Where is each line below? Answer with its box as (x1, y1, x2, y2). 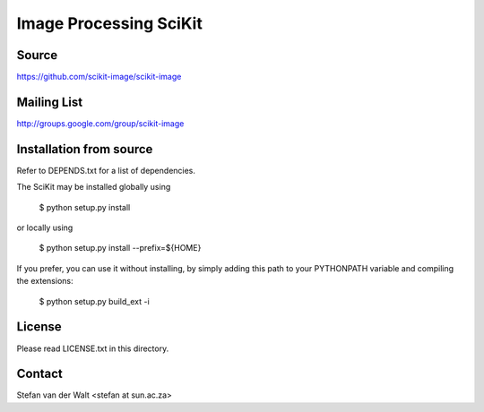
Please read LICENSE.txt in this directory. (16, 343, 169, 354)
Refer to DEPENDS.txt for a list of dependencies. (16, 165, 196, 176)
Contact (16, 366, 63, 382)
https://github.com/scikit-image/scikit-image (16, 72, 182, 82)
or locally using (16, 222, 73, 233)
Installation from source (16, 142, 153, 157)
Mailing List (16, 94, 83, 109)
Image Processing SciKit (16, 13, 203, 33)
